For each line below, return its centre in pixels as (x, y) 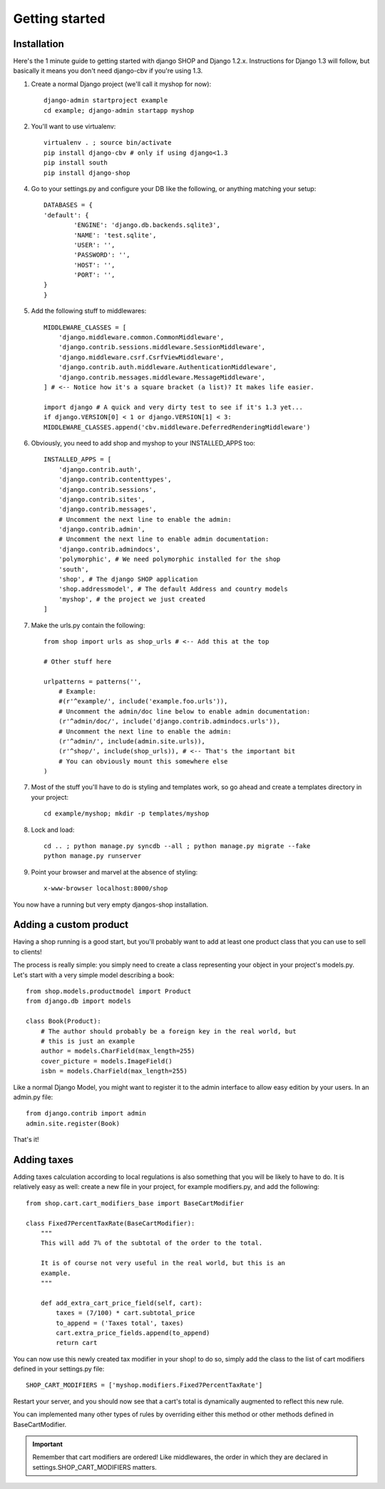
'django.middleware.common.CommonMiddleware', (141, 338)
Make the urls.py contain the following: (88, 625)
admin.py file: (33, 1097)
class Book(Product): (63, 1021)
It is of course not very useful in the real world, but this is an (163, 1263)
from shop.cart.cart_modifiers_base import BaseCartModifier (135, 1203)
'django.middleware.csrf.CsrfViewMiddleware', (141, 357)
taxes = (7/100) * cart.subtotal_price (125, 1313)
